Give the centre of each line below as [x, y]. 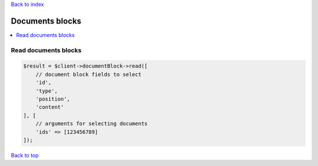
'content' [50, 107]
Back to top [25, 155]
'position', [53, 99]
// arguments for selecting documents [92, 124]
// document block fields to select [88, 74]
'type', [47, 91]
